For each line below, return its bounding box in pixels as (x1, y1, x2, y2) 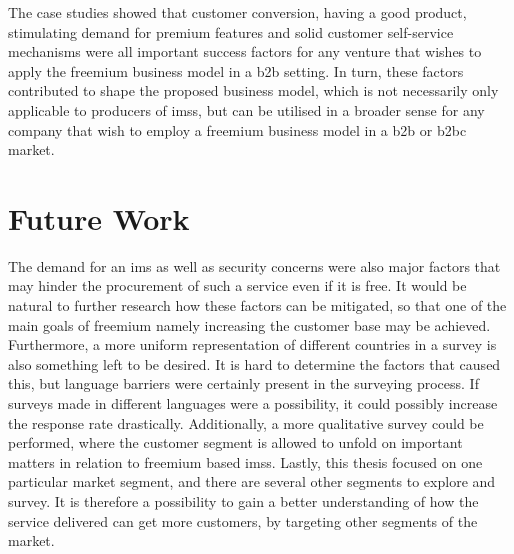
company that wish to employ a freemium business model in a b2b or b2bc (8, 119, 467, 140)
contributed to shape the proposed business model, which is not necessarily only (8, 80, 499, 101)
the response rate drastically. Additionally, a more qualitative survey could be (8, 412, 484, 433)
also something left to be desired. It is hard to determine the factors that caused (8, 353, 501, 374)
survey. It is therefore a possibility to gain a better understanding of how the (8, 491, 479, 511)
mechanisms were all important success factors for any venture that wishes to (8, 41, 482, 62)
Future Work (8, 197, 190, 238)
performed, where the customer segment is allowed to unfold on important (8, 432, 463, 453)
